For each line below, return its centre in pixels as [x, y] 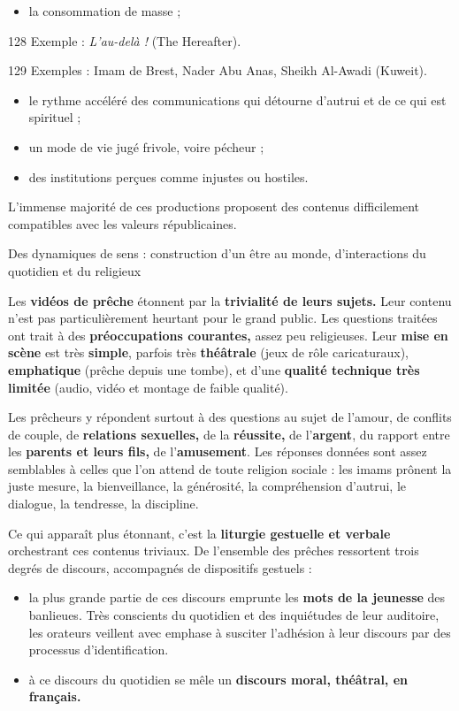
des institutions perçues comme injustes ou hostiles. [168, 176]
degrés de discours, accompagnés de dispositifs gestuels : [160, 567]
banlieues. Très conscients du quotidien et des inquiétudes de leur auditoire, [234, 615]
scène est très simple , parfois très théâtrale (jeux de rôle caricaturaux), [209, 352]
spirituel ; [55, 117]
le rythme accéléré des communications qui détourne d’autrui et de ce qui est [237, 99]
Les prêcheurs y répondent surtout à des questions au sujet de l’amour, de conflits [230, 417]
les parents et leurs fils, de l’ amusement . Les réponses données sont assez [218, 451]
